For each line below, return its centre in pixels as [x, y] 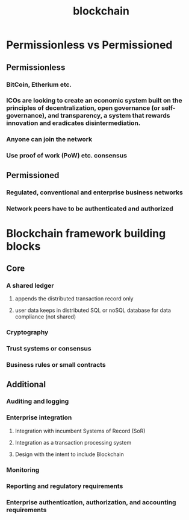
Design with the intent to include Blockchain [70, 454]
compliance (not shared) [45, 317]
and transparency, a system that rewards [109, 116]
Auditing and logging [38, 401]
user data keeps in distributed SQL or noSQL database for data [93, 310]
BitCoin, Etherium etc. [39, 84]
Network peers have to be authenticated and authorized [90, 208]
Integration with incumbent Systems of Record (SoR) [80, 431]
